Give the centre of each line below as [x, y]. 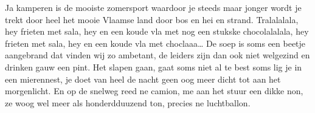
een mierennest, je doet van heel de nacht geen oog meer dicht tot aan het [143, 79]
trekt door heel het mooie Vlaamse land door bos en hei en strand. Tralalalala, [152, 19]
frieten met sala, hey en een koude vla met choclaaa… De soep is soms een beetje [155, 43]
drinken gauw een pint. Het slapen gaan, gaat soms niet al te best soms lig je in [154, 67]
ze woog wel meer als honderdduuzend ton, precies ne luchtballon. [128, 102]
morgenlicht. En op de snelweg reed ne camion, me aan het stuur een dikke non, [154, 91]
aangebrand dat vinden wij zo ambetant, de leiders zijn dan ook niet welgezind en [157, 55]
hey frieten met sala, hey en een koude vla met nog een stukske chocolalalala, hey [157, 31]
